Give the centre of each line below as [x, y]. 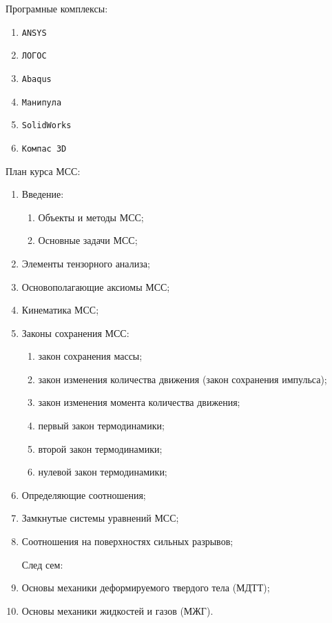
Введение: [43, 194]
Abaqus [37, 79]
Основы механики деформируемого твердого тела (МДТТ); [146, 588]
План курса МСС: [43, 171]
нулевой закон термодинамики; [103, 472]
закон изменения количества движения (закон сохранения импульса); [183, 379]
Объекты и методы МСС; [91, 217]
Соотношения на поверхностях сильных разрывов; [127, 541]
